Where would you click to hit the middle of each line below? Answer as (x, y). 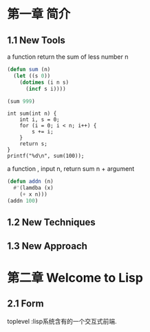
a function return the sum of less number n (68, 57)
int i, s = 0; (40, 120)
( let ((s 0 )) (32, 76)
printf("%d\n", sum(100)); (46, 156)
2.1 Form (25, 304)
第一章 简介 (39, 14)
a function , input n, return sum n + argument (71, 169)
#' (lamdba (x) (33, 188)
